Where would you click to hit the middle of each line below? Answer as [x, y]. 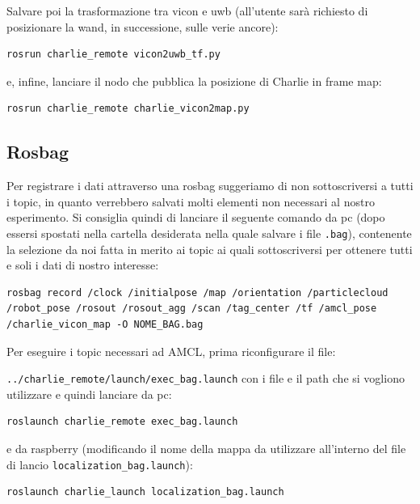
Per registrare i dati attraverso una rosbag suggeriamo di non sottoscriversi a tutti [210, 186]
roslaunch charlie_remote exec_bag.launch [122, 422]
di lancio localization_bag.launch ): [100, 464]
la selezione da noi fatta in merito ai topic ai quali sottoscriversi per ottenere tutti [210, 249]
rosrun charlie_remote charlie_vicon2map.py [128, 109]
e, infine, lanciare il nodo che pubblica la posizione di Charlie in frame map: [194, 80]
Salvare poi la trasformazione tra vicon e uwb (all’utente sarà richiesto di [187, 11]
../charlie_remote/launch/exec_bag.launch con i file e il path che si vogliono [206, 378]
